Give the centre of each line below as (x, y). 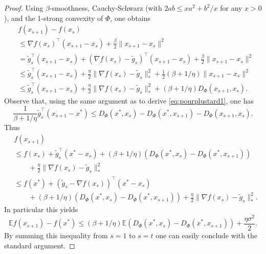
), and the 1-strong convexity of (54, 18)
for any (231, 8)
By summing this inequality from (56, 235)
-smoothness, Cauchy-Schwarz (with (106, 8)
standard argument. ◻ (40, 245)
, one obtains (130, 18)
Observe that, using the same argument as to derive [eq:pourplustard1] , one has (129, 100)
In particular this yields (41, 209)
